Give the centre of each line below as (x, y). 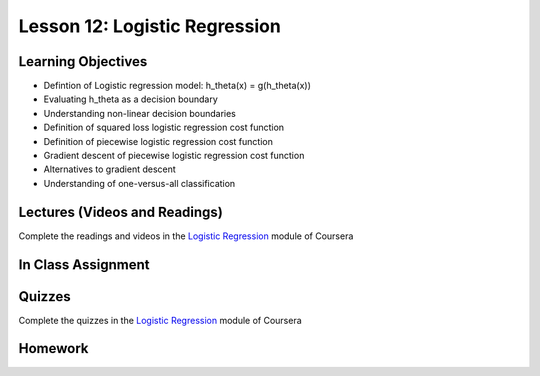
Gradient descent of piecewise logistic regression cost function (174, 156)
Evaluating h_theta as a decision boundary (131, 99)
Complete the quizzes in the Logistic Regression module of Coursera (160, 320)
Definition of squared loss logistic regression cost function (164, 127)
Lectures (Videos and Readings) (121, 211)
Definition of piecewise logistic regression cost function (158, 141)
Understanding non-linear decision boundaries (140, 113)
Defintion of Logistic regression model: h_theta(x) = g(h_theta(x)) (177, 86)
